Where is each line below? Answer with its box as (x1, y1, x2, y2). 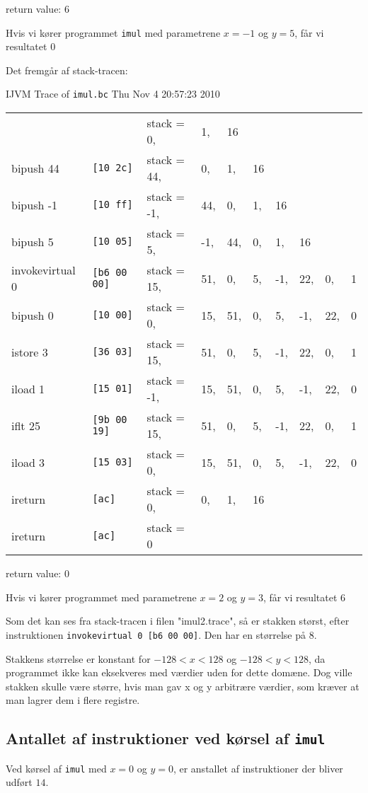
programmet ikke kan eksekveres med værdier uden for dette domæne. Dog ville (6, 665, 352, 680)
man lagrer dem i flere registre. (6, 693, 140, 707)
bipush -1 (11, 196, 57, 213)
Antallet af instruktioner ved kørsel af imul (6, 727, 326, 749)
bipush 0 (11, 306, 54, 323)
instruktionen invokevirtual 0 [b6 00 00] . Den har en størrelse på (6, 627, 306, 642)
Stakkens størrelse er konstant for (6, 651, 151, 666)
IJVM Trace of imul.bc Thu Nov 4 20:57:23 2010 (6, 86, 220, 101)
